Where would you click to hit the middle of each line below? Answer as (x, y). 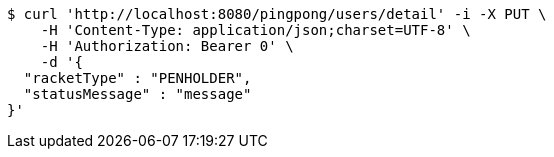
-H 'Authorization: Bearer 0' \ (167, 46)
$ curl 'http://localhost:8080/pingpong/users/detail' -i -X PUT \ (277, 14)
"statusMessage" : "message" (137, 94)
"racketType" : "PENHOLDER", (137, 78)
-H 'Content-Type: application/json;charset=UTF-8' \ (255, 30)
